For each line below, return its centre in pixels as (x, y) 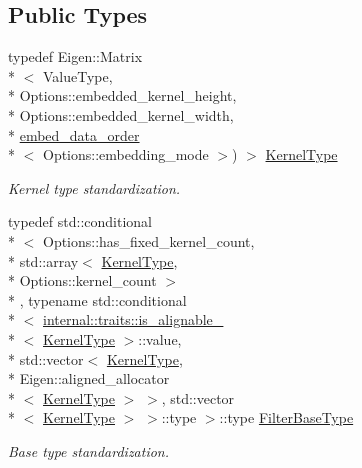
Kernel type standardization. (94, 187)
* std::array (43, 260)
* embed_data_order (74, 134)
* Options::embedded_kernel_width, (121, 114)
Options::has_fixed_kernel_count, (148, 240)
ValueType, (77, 75)
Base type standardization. (89, 450)
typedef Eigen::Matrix (75, 56)
